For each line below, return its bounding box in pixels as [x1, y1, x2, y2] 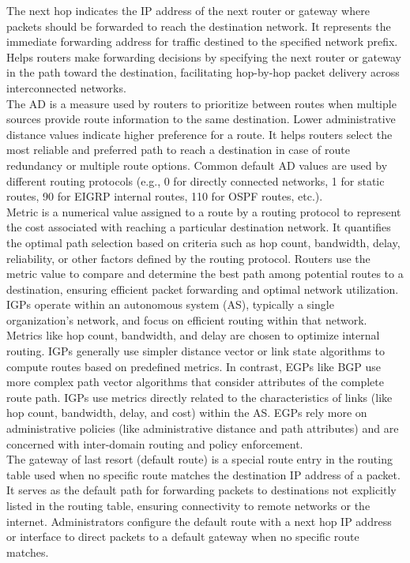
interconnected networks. [6, 79, 126, 96]
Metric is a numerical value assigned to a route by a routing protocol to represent [6, 203, 401, 220]
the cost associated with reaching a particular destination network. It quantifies [6, 219, 391, 235]
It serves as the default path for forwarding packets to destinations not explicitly [6, 482, 397, 498]
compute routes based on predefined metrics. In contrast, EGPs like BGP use [6, 358, 382, 374]
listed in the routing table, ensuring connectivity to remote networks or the [6, 497, 371, 513]
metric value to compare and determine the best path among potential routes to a [6, 265, 404, 282]
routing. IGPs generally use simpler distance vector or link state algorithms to [6, 343, 385, 359]
